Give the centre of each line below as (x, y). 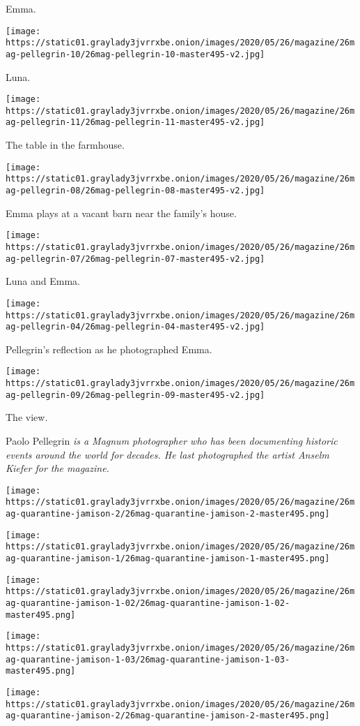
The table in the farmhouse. (65, 145)
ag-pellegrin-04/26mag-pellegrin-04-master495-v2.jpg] (135, 327)
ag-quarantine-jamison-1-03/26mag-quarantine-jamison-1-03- (148, 659)
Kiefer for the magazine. (57, 468)
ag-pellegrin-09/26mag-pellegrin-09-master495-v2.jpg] (135, 395)
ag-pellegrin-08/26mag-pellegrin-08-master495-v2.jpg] (135, 191)
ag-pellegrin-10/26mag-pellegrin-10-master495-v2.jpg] (135, 54)
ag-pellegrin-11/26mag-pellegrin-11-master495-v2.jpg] (135, 123)
